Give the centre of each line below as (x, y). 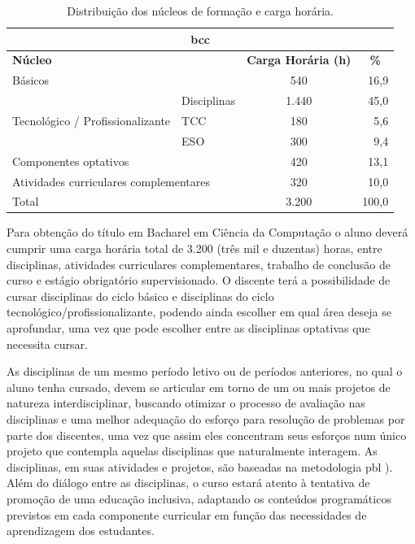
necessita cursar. (47, 344)
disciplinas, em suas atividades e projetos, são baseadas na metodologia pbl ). (200, 466)
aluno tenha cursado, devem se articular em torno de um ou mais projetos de (199, 387)
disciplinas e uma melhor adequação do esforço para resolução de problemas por (206, 418)
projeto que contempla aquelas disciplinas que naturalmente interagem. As (192, 451)
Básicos (31, 80)
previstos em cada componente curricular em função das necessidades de (187, 514)
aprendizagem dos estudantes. (81, 531)
